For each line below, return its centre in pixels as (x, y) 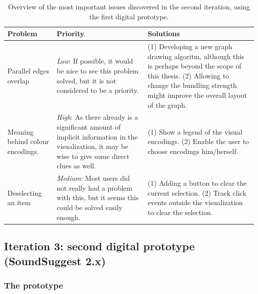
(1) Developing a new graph (190, 46)
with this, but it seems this (98, 197)
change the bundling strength (192, 85)
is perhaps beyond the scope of (194, 66)
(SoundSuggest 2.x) (55, 260)
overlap (18, 80)
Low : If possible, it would (95, 61)
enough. (68, 217)
